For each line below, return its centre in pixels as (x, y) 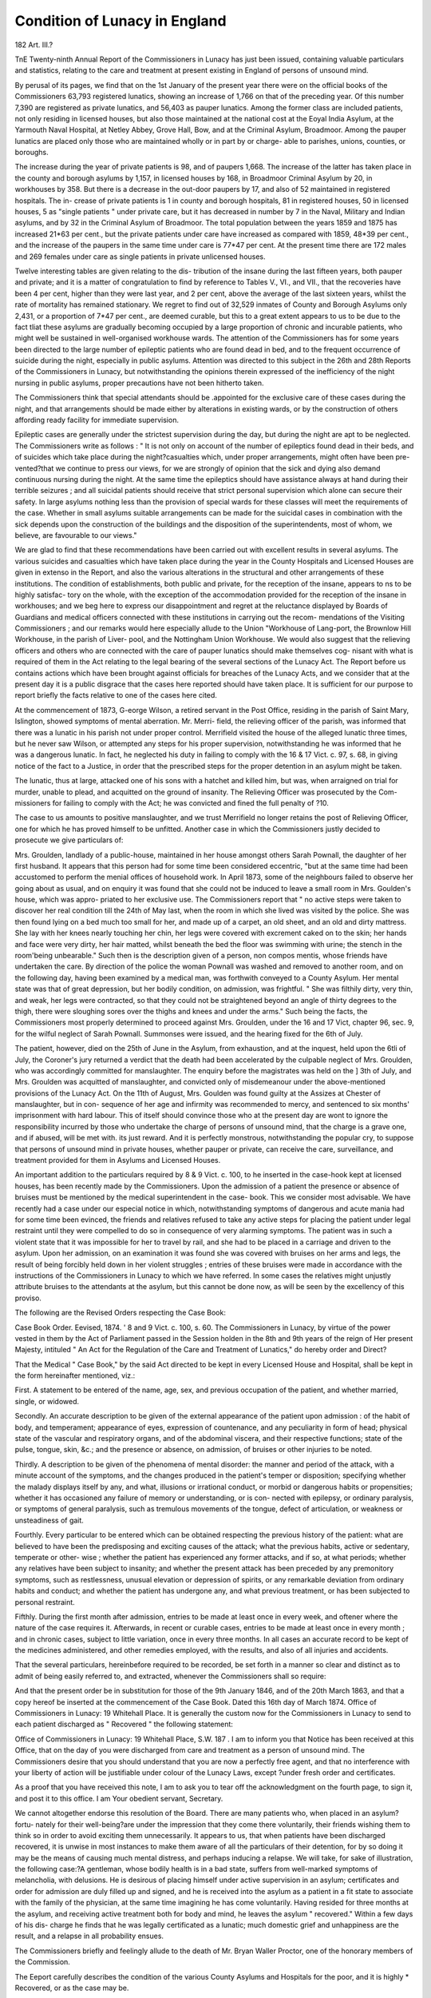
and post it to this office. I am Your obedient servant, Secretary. (119, 1798)
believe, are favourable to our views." (76, 535)
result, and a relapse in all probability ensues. (89, 1936)
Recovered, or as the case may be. (72, 1988)
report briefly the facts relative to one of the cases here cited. (116, 695)
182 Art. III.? (34, 45)
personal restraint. (45, 1602)
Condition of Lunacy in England (121, 21)
